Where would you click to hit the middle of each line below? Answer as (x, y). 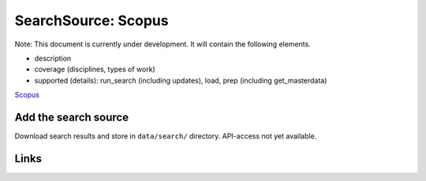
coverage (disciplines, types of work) (95, 69)
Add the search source (72, 117)
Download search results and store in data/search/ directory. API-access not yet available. (166, 136)
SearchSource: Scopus (92, 20)
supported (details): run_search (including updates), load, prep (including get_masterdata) (181, 80)
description (53, 58)
